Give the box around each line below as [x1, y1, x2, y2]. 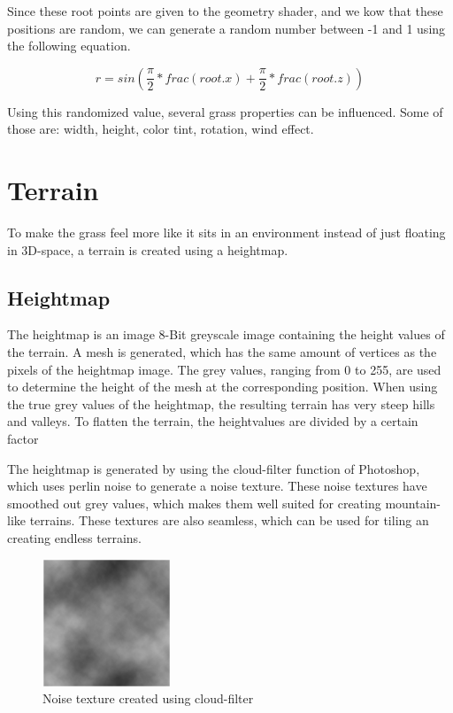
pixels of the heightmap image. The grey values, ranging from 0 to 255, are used [7, 360, 441, 378]
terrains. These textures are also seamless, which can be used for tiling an [29, 511, 429, 530]
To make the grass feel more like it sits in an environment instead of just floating [7, 223, 446, 242]
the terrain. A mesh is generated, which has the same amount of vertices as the [7, 343, 437, 361]
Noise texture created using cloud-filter [42, 689, 254, 708]
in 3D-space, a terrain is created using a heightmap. [7, 240, 288, 259]
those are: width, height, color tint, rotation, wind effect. [7, 120, 314, 138]
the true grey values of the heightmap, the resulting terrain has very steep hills [7, 394, 435, 413]
